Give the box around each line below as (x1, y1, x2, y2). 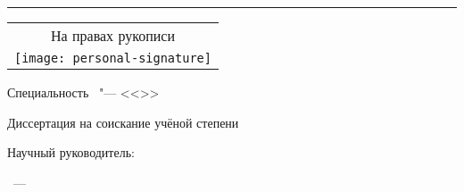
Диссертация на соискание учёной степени (7, 113, 239, 131)
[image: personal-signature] (14, 51, 211, 65)
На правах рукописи (51, 25, 175, 46)
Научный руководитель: (7, 143, 135, 162)
